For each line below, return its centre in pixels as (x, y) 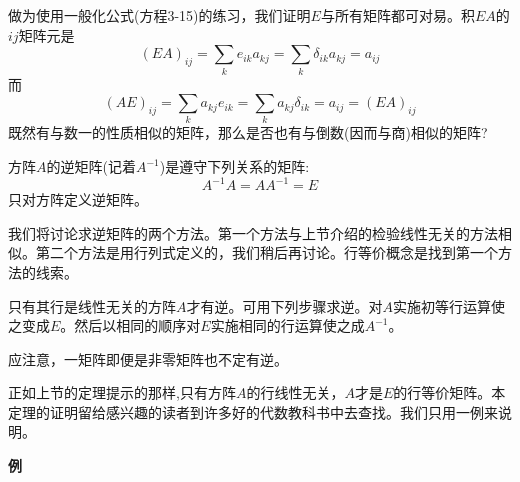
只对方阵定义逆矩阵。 (78, 199)
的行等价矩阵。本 (449, 392)
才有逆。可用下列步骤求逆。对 (284, 305)
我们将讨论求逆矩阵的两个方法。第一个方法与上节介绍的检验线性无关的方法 (253, 232)
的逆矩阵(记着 (91, 166)
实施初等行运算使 (449, 305)
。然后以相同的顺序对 (130, 325)
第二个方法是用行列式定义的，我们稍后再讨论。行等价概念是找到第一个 (266, 252)
